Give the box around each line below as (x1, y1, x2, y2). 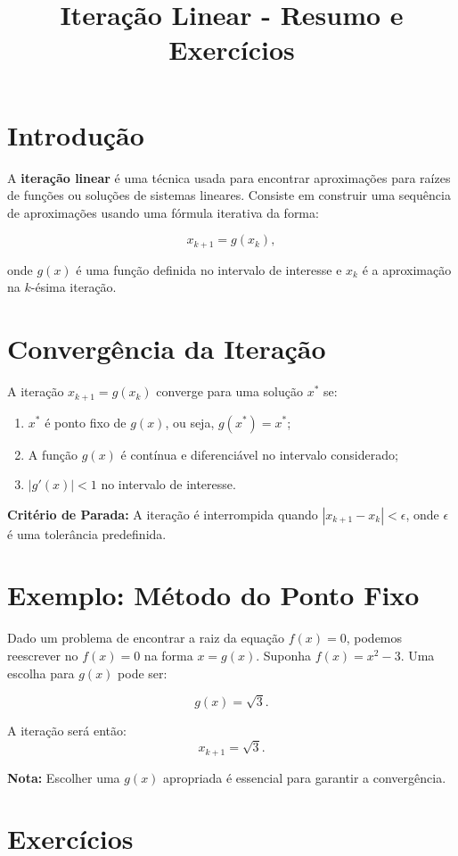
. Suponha (256, 646, 312, 664)
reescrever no (7, 646, 78, 664)
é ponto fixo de (45, 412, 127, 431)
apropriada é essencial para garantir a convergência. (163, 768, 446, 786)
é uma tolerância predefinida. (7, 524, 167, 543)
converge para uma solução (156, 382, 303, 401)
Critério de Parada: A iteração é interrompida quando (7, 504, 318, 523)
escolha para (7, 663, 75, 682)
